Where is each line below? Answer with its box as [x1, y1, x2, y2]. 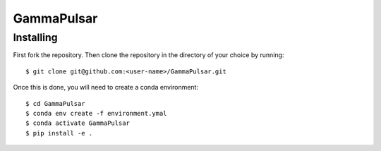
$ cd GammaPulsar [25, 99, 85, 107]
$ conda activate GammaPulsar [25, 119, 131, 127]
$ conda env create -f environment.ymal [25, 109, 167, 117]
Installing [13, 31, 58, 44]
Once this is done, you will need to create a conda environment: [13, 83, 199, 92]
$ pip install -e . [25, 129, 93, 137]
